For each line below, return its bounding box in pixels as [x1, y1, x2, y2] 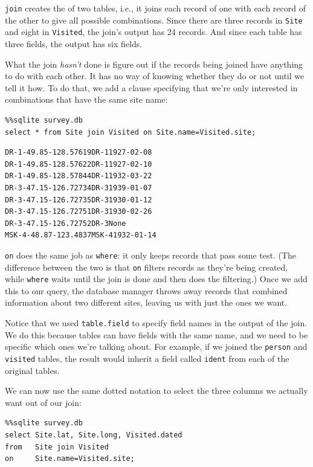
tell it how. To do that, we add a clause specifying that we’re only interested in [5, 81, 298, 94]
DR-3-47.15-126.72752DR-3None [5, 219, 126, 228]
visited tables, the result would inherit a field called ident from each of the [5, 352, 289, 364]
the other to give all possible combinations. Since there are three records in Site [5, 13, 303, 26]
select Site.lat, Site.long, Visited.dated [5, 430, 182, 439]
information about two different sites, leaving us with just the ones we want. [5, 296, 288, 309]
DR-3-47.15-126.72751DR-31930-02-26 [5, 207, 152, 216]
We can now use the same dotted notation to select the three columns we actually [5, 384, 308, 397]
